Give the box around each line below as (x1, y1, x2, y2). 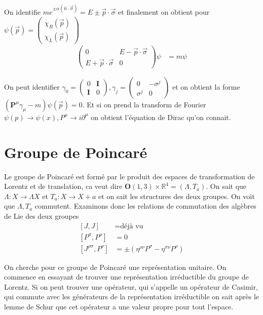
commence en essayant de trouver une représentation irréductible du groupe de (4, 271, 249, 282)
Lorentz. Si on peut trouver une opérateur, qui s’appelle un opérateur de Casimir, (4, 281, 258, 292)
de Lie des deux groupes (4, 210, 79, 221)
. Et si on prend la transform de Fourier (82, 99, 206, 109)
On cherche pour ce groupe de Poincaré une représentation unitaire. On (4, 261, 227, 272)
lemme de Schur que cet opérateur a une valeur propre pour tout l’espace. (4, 301, 234, 311)
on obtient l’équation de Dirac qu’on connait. (91, 111, 231, 122)
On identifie (4, 6, 41, 17)
